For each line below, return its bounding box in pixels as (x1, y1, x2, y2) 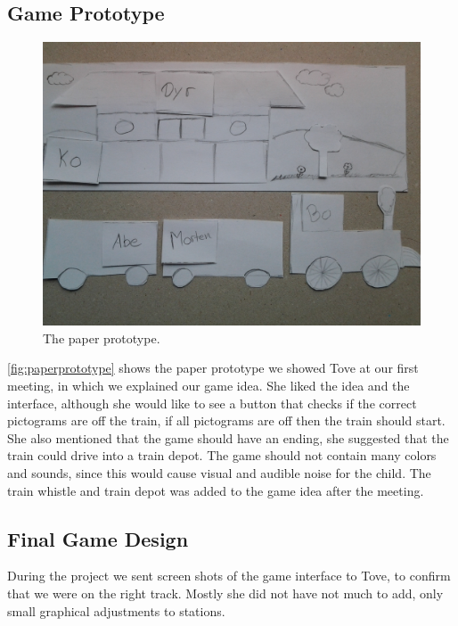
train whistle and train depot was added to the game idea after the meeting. (7, 481, 424, 499)
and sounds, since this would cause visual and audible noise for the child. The (7, 463, 431, 482)
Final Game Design (7, 524, 189, 552)
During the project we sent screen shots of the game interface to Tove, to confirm (7, 566, 451, 585)
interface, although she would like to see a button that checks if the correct (7, 393, 417, 412)
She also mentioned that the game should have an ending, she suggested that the (7, 428, 449, 447)
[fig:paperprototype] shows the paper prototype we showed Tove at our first (7, 358, 419, 377)
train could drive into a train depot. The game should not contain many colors (7, 446, 437, 465)
